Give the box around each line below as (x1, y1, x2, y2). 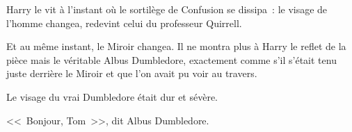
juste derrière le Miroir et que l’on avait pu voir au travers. (6, 66, 257, 81)
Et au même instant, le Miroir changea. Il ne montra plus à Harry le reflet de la (6, 39, 346, 53)
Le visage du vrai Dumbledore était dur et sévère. (6, 89, 218, 104)
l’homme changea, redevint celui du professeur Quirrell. (6, 15, 242, 30)
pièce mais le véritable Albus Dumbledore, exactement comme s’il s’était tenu (6, 52, 337, 67)
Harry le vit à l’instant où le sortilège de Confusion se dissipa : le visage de (6, 2, 328, 16)
